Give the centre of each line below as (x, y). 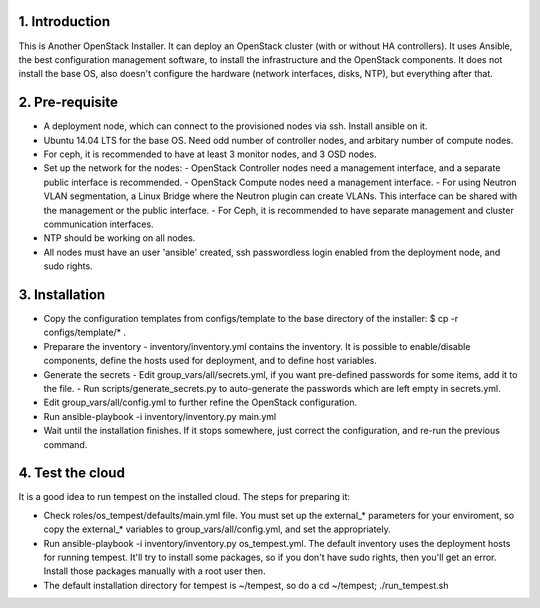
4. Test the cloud (71, 473)
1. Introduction (64, 21)
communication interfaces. (98, 224)
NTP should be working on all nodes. (119, 238)
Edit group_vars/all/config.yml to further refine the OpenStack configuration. (200, 402)
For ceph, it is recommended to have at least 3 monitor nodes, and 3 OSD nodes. (210, 154)
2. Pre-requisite (68, 102)
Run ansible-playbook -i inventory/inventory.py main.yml (160, 416)
